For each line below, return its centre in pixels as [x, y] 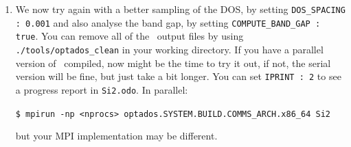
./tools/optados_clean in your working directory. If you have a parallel [169, 49]
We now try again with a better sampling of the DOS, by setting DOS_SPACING [180, 9]
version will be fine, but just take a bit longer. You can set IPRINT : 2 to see [178, 76]
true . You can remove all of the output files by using [129, 36]
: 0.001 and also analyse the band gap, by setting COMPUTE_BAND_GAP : [168, 22]
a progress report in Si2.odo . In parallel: [102, 89]
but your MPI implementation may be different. [116, 136]
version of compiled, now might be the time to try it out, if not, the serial [173, 63]
